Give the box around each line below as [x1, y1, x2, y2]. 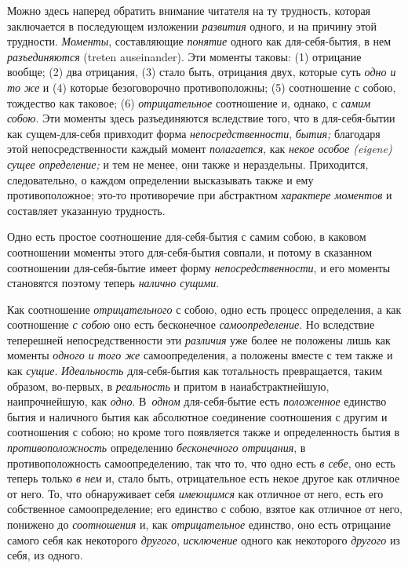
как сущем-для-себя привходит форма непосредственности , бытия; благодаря [7, 125, 381, 141]
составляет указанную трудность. [7, 202, 166, 218]
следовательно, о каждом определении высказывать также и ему [7, 171, 314, 188]
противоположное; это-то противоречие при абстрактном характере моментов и [7, 187, 392, 203]
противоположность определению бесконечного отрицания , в [7, 439, 306, 456]
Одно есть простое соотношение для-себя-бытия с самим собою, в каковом [7, 228, 366, 245]
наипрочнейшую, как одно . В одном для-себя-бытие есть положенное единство [7, 393, 387, 410]
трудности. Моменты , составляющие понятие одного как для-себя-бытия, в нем [7, 33, 392, 49]
